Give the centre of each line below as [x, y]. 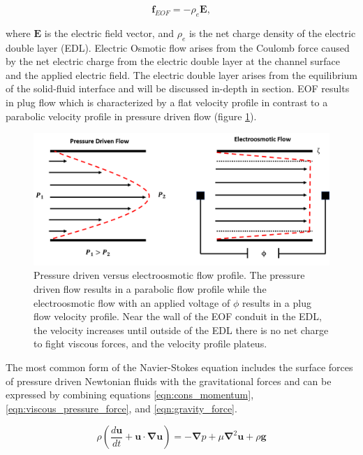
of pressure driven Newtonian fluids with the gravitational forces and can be [169, 381]
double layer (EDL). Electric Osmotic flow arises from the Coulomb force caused [178, 47]
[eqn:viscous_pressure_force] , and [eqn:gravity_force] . [121, 408]
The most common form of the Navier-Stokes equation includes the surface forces [179, 367]
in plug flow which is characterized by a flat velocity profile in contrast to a [167, 102]
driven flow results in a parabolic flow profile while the [150, 288]
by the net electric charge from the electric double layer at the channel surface [173, 61]
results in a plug [276, 302]
